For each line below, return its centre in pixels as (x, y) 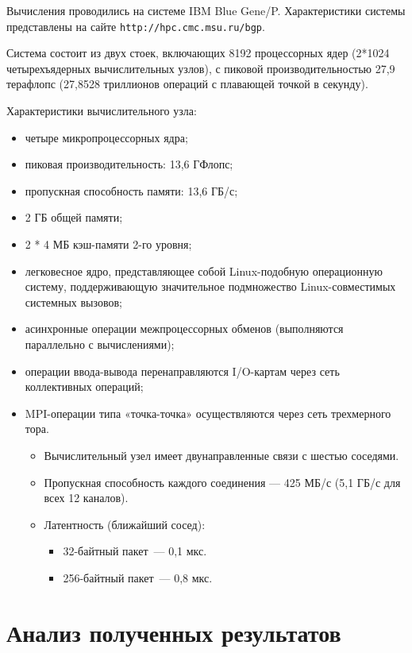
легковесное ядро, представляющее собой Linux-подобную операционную (204, 270)
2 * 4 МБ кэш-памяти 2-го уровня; (108, 244)
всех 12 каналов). (86, 498)
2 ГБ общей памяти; (74, 217)
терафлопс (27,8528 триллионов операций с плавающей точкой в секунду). (187, 84)
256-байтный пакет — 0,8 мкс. (138, 577)
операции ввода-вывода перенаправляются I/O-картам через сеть (182, 371)
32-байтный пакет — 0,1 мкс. (135, 551)
